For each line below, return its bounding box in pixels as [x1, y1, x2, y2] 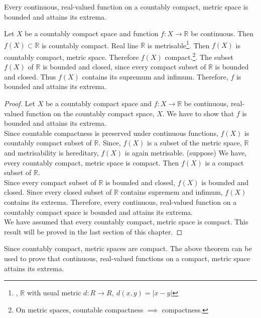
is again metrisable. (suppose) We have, [124, 147, 247, 158]
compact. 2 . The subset [165, 50, 234, 62]
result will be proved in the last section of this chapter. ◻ [4, 226, 183, 236]
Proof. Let [4, 98, 35, 109]
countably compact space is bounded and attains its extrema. [4, 206, 193, 217]
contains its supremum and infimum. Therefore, [82, 71, 228, 82]
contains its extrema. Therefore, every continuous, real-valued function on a [4, 197, 237, 207]
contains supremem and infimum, [120, 187, 223, 197]
